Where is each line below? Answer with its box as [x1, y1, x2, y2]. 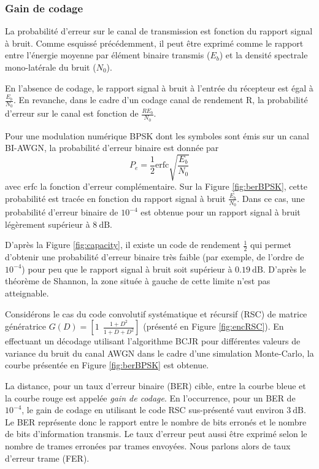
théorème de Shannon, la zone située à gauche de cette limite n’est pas [5, 274, 271, 287]
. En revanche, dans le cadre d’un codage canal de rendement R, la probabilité [13, 93, 308, 106]
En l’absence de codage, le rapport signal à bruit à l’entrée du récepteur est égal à [5, 81, 313, 94]
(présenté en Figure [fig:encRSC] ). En [143, 320, 284, 333]
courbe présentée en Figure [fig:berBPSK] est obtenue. [5, 359, 209, 371]
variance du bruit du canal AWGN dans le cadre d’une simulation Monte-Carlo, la [5, 346, 314, 359]
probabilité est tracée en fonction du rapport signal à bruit [5, 192, 226, 204]
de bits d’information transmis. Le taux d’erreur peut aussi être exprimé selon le [5, 427, 307, 440]
